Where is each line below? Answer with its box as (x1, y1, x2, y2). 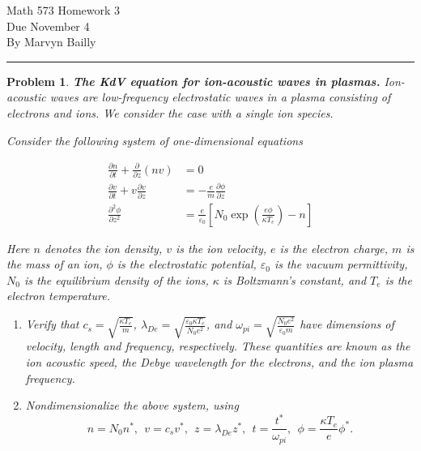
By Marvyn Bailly (6, 33, 96, 50)
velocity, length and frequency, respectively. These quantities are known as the (25, 337, 410, 354)
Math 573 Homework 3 (6, 2, 121, 18)
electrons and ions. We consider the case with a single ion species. (6, 104, 334, 121)
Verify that (25, 316, 79, 333)
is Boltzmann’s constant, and (223, 271, 367, 288)
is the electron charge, (279, 239, 389, 256)
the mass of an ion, (6, 256, 103, 273)
